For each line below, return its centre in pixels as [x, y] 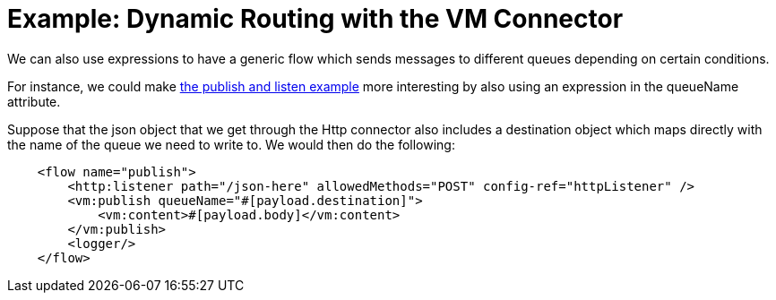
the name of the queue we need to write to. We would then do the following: [231, 144]
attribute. [34, 101]
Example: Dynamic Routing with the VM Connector [315, 19]
